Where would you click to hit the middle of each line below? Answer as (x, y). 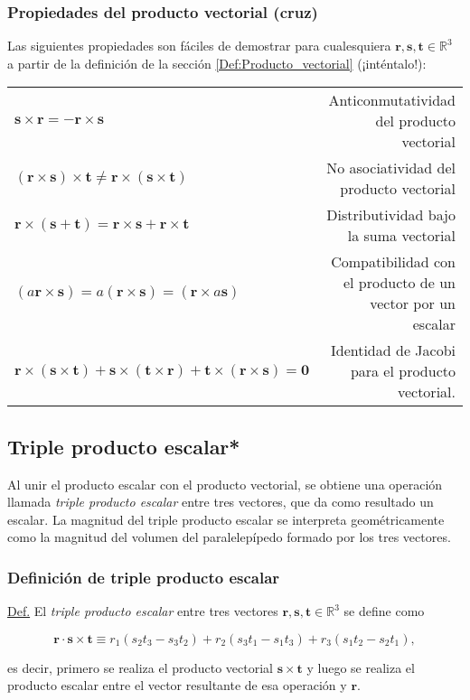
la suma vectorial (401, 236)
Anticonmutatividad (392, 100)
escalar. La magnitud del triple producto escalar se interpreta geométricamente (226, 519)
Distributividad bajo (391, 215)
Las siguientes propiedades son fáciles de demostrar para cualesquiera (199, 46)
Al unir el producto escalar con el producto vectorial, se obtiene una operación (225, 484)
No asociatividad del (391, 168)
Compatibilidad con (393, 262)
